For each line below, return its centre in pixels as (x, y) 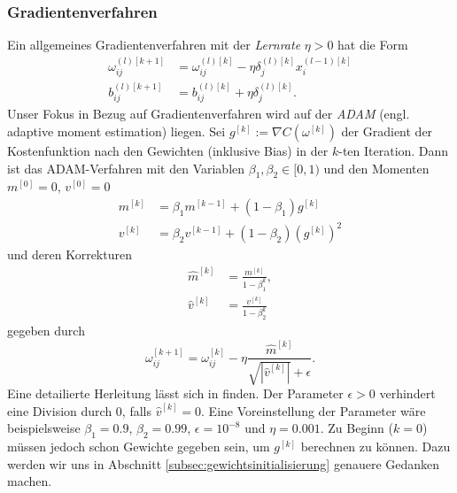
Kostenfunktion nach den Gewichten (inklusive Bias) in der (168, 150)
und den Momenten (376, 168)
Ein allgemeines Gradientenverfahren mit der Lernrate (154, 45)
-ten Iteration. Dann (394, 150)
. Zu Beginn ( (356, 428)
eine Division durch (60, 410)
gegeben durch (46, 331)
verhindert (407, 393)
